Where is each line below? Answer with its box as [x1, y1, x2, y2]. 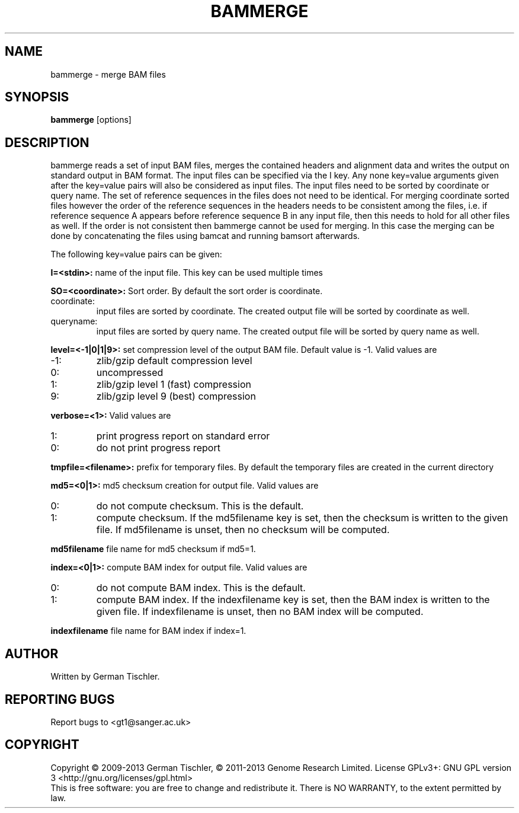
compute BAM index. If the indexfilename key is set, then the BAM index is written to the [96, 594, 490, 606]
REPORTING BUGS [5, 691, 115, 707]
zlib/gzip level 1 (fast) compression [96, 378, 251, 391]
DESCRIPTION [5, 135, 89, 150]
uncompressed [96, 366, 164, 379]
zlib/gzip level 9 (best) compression [96, 390, 256, 403]
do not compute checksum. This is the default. [96, 500, 304, 512]
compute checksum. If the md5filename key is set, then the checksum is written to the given [96, 512, 508, 524]
